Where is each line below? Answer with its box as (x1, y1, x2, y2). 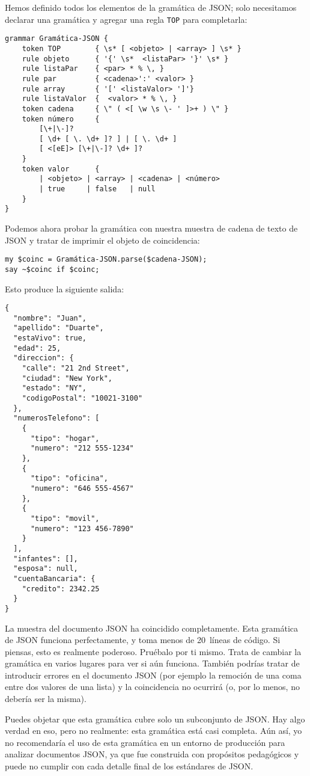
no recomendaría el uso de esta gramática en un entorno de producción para (5, 736, 285, 748)
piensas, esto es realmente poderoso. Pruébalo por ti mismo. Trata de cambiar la (5, 645, 302, 657)
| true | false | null (39, 185, 156, 194)
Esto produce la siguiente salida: (5, 282, 124, 295)
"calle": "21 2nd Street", (22, 364, 130, 373)
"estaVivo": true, (13, 334, 87, 343)
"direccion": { (13, 354, 74, 363)
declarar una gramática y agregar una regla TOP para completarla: (5, 13, 248, 25)
